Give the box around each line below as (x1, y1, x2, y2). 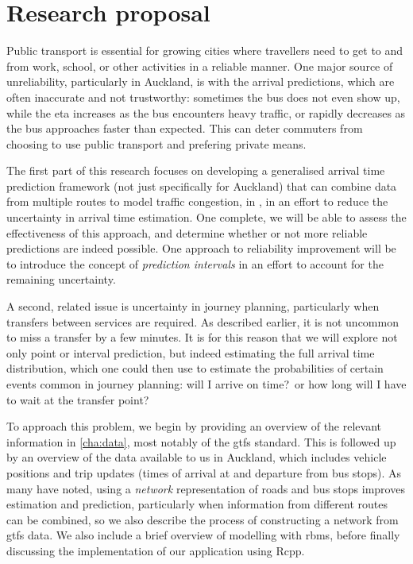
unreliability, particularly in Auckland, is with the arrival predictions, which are (6, 73, 395, 90)
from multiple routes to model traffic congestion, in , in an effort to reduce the (6, 193, 388, 210)
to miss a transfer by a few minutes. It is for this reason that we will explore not (6, 329, 398, 346)
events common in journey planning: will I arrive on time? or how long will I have (6, 376, 407, 392)
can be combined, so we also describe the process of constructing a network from (6, 511, 399, 527)
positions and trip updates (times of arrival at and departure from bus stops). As (6, 464, 402, 481)
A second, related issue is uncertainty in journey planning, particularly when (6, 298, 380, 315)
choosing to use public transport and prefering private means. (6, 135, 307, 152)
